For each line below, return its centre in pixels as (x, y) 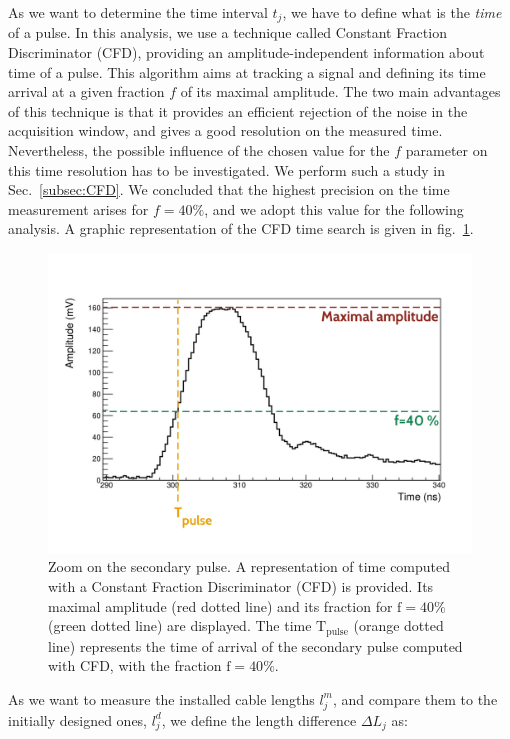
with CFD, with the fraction (135, 665)
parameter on (446, 150)
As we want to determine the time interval (138, 12)
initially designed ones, (78, 719)
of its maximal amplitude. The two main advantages (340, 91)
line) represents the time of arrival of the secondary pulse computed (255, 645)
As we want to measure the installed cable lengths (161, 698)
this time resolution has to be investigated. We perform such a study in (226, 169)
